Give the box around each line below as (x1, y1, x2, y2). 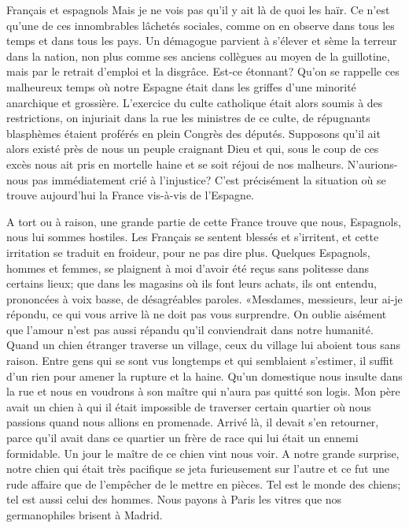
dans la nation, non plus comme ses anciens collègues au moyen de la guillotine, (6, 47, 390, 64)
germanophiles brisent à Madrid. (6, 507, 163, 522)
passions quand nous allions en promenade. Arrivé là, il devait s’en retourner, (6, 414, 379, 430)
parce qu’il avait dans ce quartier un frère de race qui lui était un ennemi (6, 429, 359, 446)
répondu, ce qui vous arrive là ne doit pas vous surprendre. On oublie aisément (6, 306, 387, 322)
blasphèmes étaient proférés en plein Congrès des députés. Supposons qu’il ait (6, 125, 381, 141)
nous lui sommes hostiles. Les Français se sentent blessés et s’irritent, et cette (6, 229, 379, 245)
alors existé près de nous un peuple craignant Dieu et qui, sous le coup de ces (6, 140, 379, 157)
